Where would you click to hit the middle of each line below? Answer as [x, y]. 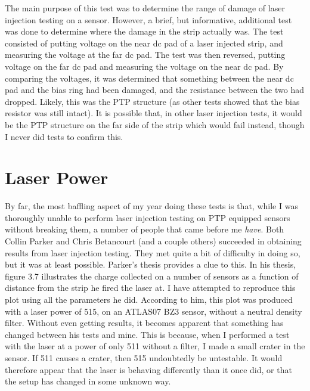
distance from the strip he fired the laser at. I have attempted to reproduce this [150, 288]
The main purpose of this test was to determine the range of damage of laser [145, 8]
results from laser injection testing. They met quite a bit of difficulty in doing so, [153, 252]
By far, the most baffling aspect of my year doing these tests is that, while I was [151, 206]
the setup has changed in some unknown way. [88, 381]
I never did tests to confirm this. [64, 136]
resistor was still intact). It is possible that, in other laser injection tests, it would [154, 113]
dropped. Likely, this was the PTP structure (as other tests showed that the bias [152, 101]
